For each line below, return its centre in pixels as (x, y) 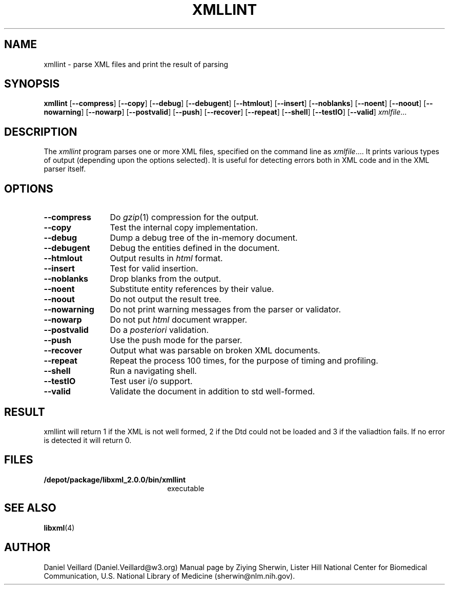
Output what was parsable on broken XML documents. (215, 351)
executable (186, 488)
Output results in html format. (166, 258)
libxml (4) (59, 528)
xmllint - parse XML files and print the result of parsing (136, 64)
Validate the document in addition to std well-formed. (212, 392)
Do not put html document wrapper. (179, 320)
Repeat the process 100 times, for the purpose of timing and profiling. (244, 361)
